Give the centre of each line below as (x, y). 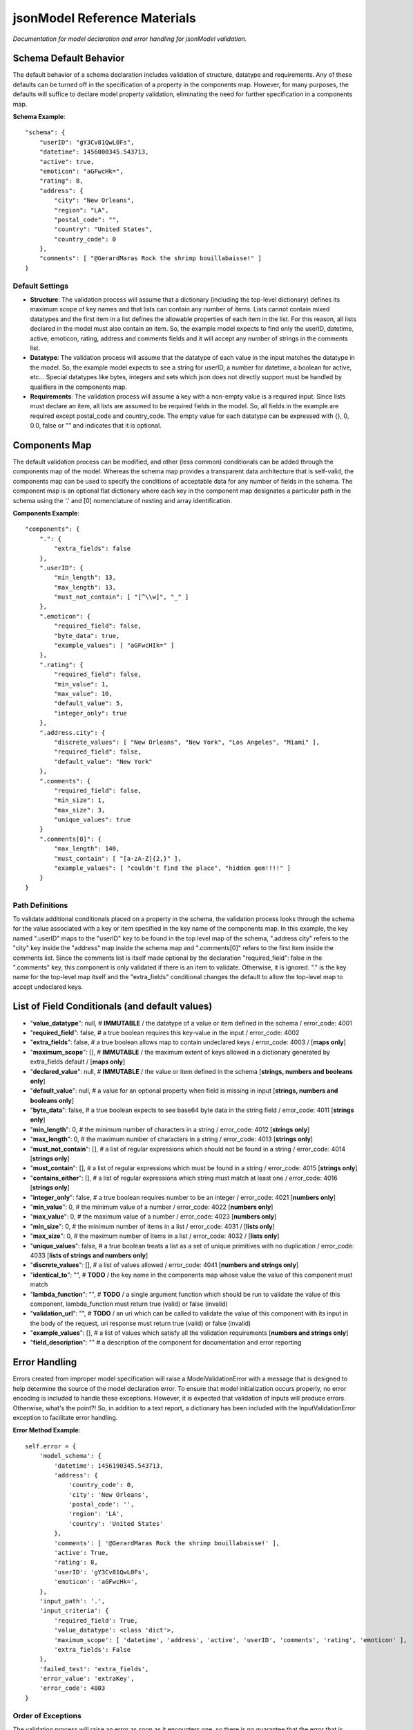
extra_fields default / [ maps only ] (78, 1062)
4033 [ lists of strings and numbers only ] (89, 1255)
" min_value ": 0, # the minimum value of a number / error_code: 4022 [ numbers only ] (152, 1207)
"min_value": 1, (81, 684)
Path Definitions (40, 905)
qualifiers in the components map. (79, 387)
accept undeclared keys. (48, 987)
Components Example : (46, 513)
